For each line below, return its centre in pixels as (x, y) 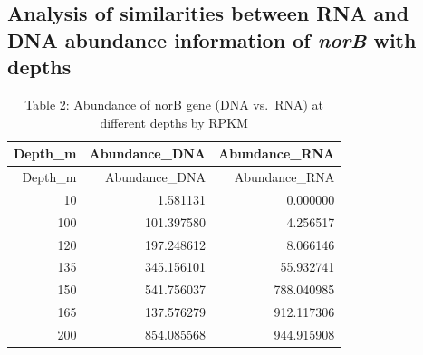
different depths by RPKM (174, 122)
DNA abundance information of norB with (212, 39)
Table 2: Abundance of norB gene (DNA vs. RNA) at (174, 104)
